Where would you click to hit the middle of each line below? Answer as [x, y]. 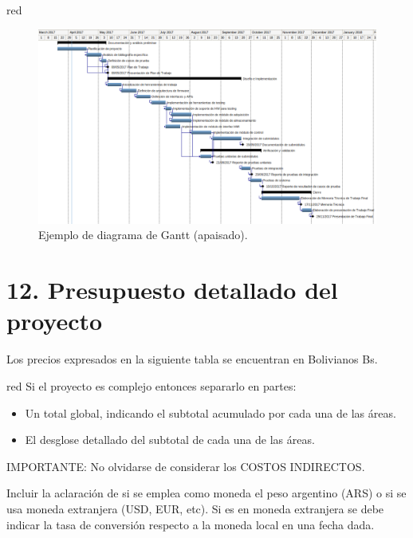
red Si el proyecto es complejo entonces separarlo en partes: [151, 385]
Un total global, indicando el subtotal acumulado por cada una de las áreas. [210, 412]
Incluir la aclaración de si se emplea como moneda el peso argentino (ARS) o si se [206, 493]
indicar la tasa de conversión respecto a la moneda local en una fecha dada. [191, 524]
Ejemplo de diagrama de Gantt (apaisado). [143, 235]
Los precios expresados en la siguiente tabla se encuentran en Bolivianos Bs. [192, 359]
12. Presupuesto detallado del [172, 290]
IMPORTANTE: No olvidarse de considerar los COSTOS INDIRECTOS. [186, 466]
